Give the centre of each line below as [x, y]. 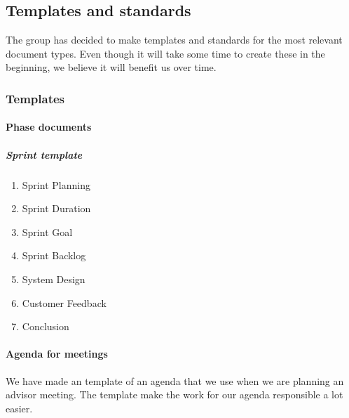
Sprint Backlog [54, 255]
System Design [54, 279]
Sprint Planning [56, 184]
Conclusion [46, 326]
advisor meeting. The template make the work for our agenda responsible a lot [174, 394]
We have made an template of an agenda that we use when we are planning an [175, 380]
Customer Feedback [64, 302]
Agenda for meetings [57, 354]
